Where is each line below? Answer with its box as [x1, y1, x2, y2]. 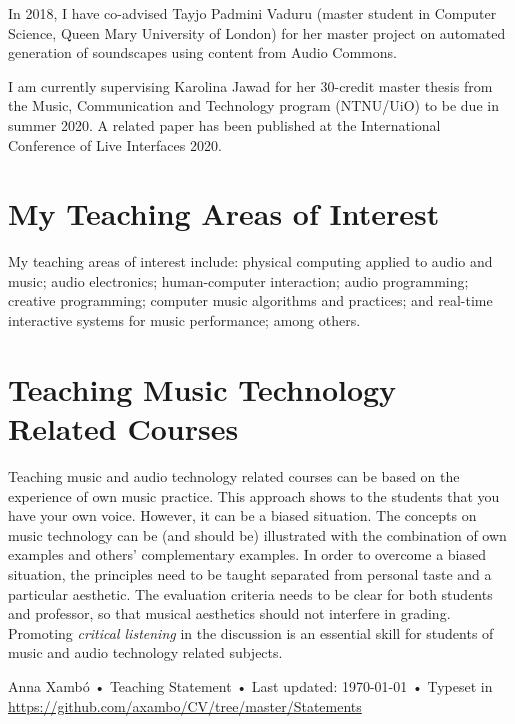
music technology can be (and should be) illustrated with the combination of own [8, 524, 507, 545]
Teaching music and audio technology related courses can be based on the [8, 465, 460, 486]
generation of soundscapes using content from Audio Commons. [8, 42, 397, 63]
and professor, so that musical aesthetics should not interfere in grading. [8, 603, 451, 624]
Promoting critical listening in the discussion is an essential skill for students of [8, 622, 494, 643]
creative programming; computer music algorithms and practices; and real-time [8, 290, 493, 311]
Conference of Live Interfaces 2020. [8, 134, 222, 155]
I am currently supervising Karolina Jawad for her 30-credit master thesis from [8, 75, 493, 96]
